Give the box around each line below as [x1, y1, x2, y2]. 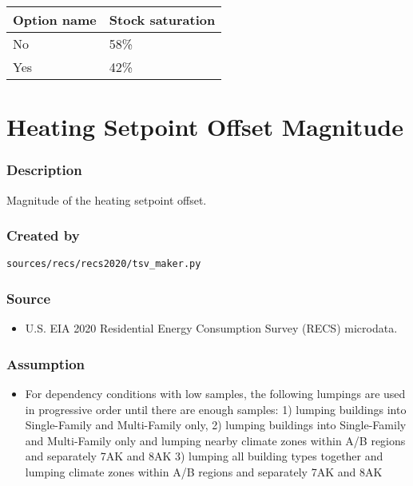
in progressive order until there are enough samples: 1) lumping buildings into [25, 400, 407, 417]
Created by [6, 225, 80, 245]
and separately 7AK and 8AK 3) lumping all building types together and [25, 448, 383, 464]
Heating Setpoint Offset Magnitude [6, 110, 403, 143]
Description [6, 160, 82, 180]
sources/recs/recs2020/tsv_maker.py [6, 258, 201, 270]
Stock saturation [109, 10, 216, 29]
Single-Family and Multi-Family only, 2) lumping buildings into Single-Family [25, 416, 407, 433]
